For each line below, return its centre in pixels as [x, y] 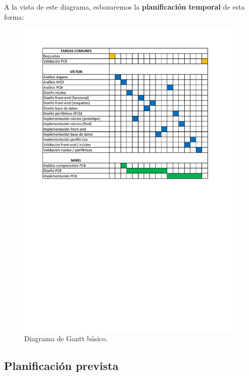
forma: [14, 16]
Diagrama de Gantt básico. [66, 338]
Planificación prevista [61, 365]
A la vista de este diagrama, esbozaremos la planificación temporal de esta [124, 7]
